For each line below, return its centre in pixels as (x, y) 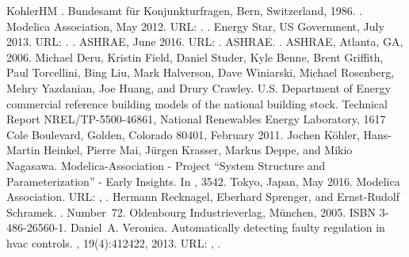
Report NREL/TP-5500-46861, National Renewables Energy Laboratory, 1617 (196, 119)
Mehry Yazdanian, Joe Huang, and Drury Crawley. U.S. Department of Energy (199, 87)
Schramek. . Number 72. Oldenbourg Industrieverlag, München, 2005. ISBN (191, 212)
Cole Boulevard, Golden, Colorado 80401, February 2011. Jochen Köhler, (183, 134)
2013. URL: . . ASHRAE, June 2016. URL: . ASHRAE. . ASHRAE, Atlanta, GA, (205, 42)
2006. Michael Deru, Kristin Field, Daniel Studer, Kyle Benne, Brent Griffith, (195, 57)
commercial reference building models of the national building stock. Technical (197, 103)
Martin (23, 150)
